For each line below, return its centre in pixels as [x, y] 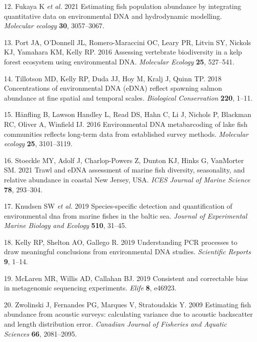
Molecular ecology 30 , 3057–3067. [54, 26]
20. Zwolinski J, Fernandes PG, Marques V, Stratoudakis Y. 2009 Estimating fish [128, 304]
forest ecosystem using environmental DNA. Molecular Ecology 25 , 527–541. [119, 61]
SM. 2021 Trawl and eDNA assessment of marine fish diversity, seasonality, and [125, 170]
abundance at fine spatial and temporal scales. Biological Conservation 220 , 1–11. [128, 97]
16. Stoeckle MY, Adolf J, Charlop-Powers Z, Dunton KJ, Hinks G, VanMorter [124, 160]
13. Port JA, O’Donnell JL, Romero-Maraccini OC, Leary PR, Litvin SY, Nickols [128, 42]
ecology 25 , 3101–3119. [38, 143]
